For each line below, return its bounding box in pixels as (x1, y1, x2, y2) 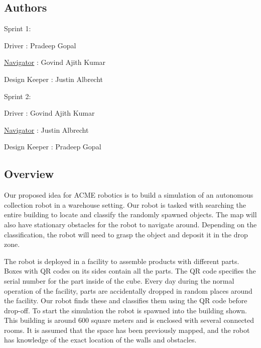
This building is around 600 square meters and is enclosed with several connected (4, 315, 254, 325)
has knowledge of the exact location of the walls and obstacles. (4, 334, 197, 345)
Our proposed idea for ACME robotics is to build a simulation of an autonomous (4, 190, 253, 200)
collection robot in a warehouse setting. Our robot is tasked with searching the (4, 199, 246, 210)
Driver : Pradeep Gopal (4, 40, 76, 50)
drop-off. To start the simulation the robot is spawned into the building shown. (4, 305, 247, 315)
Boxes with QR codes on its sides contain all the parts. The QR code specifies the (4, 266, 256, 276)
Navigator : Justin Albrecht (4, 124, 89, 135)
